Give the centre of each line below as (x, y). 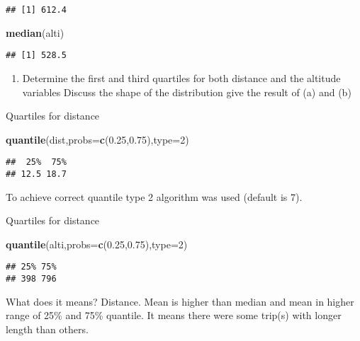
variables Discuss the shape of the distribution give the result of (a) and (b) (187, 92)
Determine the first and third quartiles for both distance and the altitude (181, 77)
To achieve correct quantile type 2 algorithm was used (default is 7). (154, 196)
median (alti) (35, 32)
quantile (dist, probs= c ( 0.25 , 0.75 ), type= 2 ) (97, 139)
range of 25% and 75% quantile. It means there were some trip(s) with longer (174, 315)
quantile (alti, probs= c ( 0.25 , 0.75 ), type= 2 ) (97, 244)
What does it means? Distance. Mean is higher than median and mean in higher (180, 301)
